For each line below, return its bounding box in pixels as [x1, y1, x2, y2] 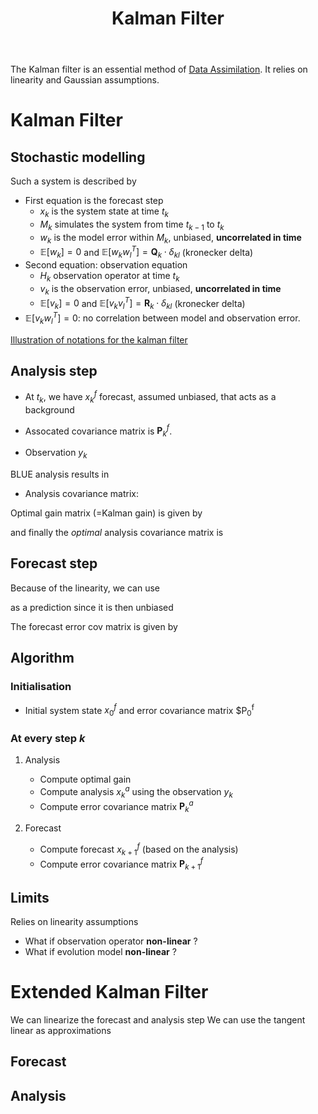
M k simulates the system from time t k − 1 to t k [39, 218, 225, 232]
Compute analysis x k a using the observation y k [39, 784, 233, 800]
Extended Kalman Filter [10, 981, 209, 1004]
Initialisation [10, 680, 72, 694]
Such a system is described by [10, 175, 137, 187]
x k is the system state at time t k [39, 205, 169, 219]
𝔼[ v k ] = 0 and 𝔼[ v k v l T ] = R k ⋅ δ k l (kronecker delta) [39, 295, 246, 312]
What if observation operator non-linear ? [24, 935, 198, 947]
